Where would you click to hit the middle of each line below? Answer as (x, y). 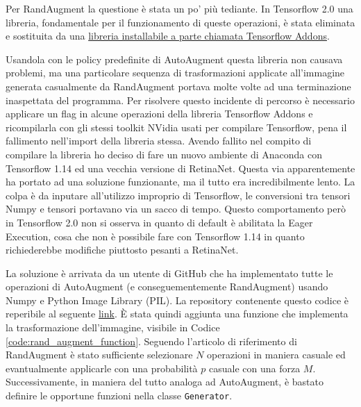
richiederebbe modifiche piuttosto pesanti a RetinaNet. (122, 250)
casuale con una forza (254, 368)
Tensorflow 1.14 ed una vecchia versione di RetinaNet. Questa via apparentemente (180, 168)
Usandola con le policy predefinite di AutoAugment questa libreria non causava (174, 59)
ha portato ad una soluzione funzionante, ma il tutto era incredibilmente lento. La (180, 182)
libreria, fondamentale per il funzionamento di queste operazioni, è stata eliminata (180, 22)
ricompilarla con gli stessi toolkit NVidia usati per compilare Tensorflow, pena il (176, 127)
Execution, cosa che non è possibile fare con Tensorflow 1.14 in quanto (155, 236)
